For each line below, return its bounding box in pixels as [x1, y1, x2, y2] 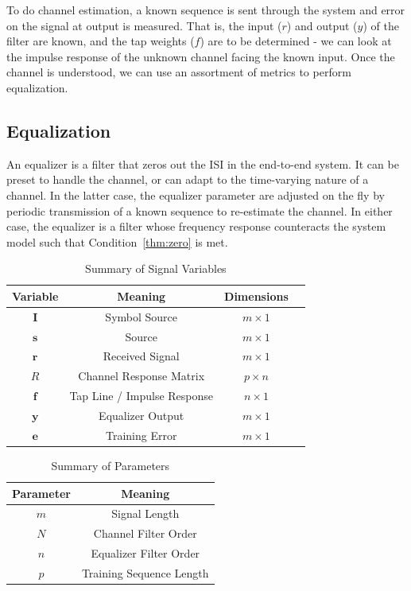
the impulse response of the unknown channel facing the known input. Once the [6, 48, 395, 64]
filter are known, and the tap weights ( [6, 33, 195, 49]
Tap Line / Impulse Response [69, 387, 214, 404]
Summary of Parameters [51, 457, 170, 473]
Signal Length [111, 505, 180, 522]
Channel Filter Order [93, 525, 197, 542]
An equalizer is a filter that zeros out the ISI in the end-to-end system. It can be [6, 155, 399, 172]
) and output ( [286, 17, 358, 33]
